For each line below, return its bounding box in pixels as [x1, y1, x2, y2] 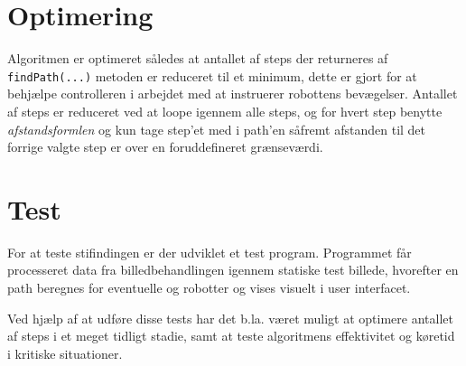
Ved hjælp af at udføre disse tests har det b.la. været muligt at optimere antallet [7, 308, 453, 327]
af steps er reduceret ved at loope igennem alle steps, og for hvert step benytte [7, 101, 443, 120]
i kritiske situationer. [7, 343, 123, 362]
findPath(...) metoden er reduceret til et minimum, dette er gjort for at [7, 66, 417, 85]
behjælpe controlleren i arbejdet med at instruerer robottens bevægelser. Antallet [7, 84, 458, 103]
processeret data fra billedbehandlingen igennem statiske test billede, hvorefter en [7, 260, 459, 279]
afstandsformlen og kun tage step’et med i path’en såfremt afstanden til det [7, 119, 426, 138]
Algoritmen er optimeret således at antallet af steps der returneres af [7, 49, 388, 68]
